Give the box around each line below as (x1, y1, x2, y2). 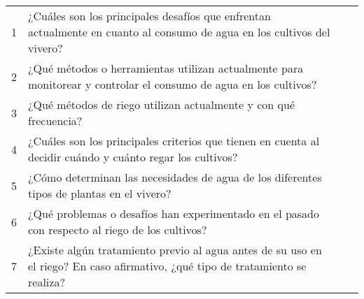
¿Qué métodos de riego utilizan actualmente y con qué (28, 96, 295, 112)
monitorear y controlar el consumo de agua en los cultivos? (28, 76, 317, 92)
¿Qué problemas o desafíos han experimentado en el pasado (28, 205, 320, 221)
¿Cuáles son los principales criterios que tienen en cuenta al (28, 133, 320, 149)
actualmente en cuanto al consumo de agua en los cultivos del (28, 24, 330, 40)
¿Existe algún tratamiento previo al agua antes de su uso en (28, 242, 322, 258)
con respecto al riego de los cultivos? (28, 221, 207, 238)
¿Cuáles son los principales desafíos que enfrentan (28, 8, 271, 24)
